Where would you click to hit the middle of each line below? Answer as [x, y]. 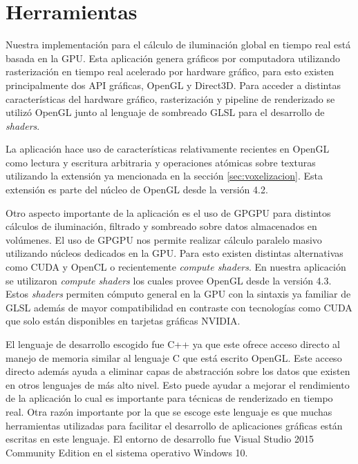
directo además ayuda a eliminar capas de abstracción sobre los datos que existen [178, 371]
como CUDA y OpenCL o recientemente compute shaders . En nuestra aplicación [176, 267]
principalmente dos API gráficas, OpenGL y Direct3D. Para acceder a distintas [173, 85]
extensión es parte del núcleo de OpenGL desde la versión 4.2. [137, 190]
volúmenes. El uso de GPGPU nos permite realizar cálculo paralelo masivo [164, 239]
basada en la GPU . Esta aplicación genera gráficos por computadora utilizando [173, 58]
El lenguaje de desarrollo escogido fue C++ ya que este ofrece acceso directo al [173, 344]
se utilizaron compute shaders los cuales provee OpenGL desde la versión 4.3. [169, 280]
